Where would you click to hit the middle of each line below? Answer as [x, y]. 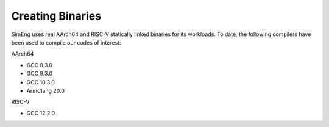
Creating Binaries [56, 16]
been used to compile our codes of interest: [66, 42]
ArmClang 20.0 [46, 90]
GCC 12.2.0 [41, 113]
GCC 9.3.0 [40, 74]
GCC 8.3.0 [40, 65]
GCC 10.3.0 [41, 82]
